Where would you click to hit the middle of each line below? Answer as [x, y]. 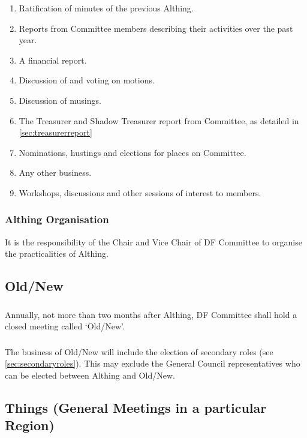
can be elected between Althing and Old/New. [90, 375]
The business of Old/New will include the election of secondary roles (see [139, 351]
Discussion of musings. [60, 100]
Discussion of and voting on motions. [87, 80]
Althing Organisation [57, 219]
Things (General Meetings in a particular [136, 407]
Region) [30, 425]
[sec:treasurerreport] [55, 132]
